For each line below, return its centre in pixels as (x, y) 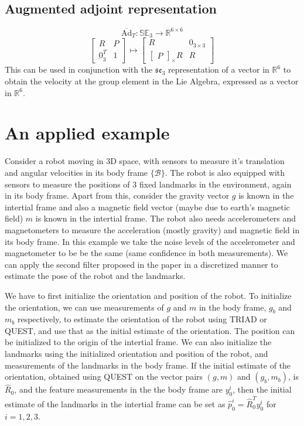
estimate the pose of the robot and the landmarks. (95, 276)
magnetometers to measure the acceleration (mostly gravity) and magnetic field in (152, 229)
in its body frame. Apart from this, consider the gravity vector (117, 195)
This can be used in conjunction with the (79, 69)
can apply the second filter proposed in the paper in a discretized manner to (141, 264)
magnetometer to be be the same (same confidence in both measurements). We (146, 253)
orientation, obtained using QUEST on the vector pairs (104, 376)
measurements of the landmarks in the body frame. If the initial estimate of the (148, 365)
